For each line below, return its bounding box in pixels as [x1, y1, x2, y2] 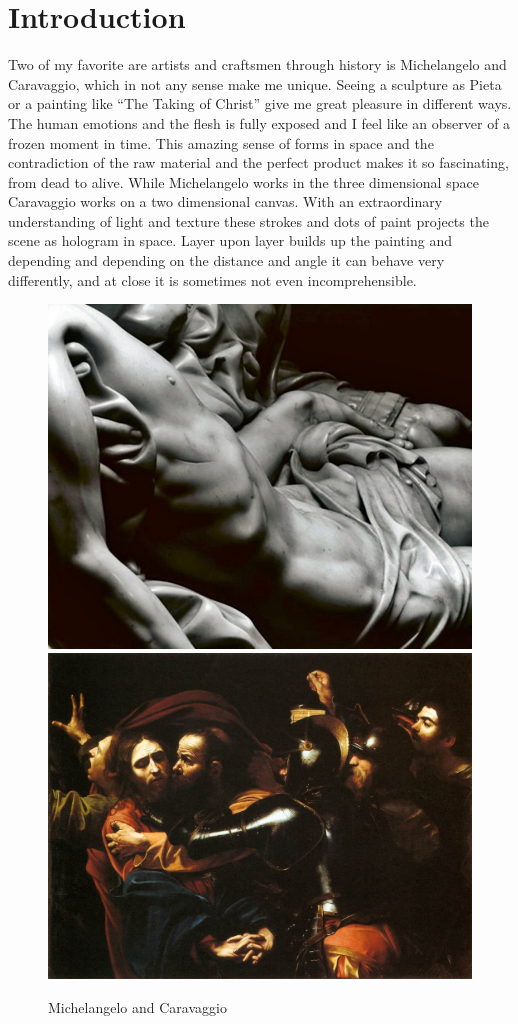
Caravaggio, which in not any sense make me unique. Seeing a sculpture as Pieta [8, 73, 502, 94]
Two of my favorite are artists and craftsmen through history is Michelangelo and [8, 54, 507, 75]
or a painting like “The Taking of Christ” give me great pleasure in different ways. [8, 93, 512, 114]
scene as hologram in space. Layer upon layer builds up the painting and [8, 230, 452, 251]
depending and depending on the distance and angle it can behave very [8, 250, 445, 271]
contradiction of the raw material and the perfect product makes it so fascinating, [8, 152, 509, 173]
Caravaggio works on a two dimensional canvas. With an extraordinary [8, 191, 443, 212]
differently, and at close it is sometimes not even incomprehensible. [8, 269, 417, 290]
